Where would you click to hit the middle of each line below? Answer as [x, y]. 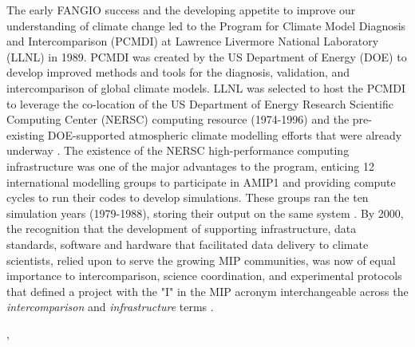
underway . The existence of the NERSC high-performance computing [178, 150]
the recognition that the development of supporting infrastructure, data [182, 229]
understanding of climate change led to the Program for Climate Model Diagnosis [206, 25]
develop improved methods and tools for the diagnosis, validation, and [178, 72]
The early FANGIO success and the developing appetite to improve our [181, 10]
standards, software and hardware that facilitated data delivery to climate [188, 244]
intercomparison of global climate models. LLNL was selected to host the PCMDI [206, 87]
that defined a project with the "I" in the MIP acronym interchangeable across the [207, 291]
